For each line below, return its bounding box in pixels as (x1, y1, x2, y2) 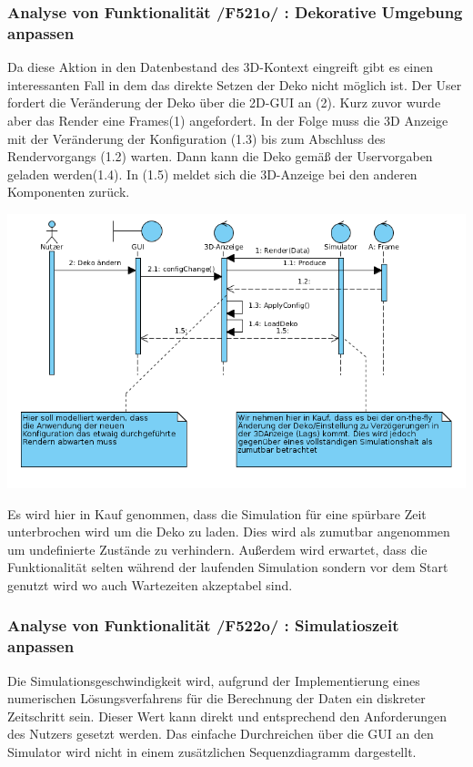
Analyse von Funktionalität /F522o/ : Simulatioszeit (7, 614, 399, 637)
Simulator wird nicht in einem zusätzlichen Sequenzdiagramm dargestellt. (7, 742, 417, 762)
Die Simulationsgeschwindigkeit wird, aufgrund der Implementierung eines (7, 670, 420, 690)
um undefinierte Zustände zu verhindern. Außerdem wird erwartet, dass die (7, 539, 428, 558)
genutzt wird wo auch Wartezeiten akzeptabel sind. (7, 575, 293, 594)
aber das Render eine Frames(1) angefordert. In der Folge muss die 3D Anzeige (7, 110, 448, 129)
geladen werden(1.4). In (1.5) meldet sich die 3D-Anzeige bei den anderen (7, 164, 418, 183)
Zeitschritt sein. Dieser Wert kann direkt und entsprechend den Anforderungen (7, 706, 448, 725)
